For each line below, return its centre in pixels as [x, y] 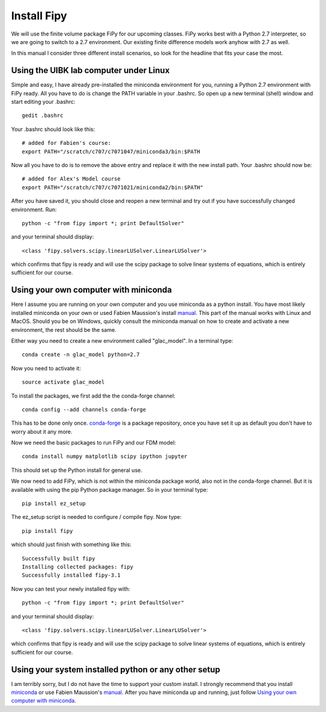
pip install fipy [47, 531]
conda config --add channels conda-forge [84, 409]
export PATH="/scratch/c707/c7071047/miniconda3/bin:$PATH [111, 151]
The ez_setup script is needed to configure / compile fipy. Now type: [97, 517]
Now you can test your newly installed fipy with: [71, 589]
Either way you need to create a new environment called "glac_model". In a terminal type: [122, 340]
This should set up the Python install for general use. [77, 470]
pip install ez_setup [54, 504]
